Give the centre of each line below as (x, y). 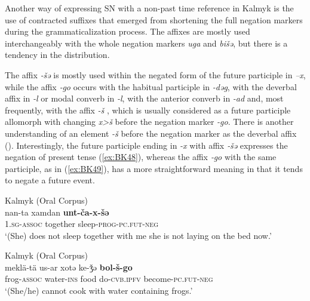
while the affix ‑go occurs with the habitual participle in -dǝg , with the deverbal (151, 86)
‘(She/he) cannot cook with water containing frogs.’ (99, 291)
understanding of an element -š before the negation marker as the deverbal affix (151, 133)
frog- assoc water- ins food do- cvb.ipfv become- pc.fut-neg (109, 279)
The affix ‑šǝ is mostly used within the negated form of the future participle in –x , (155, 74)
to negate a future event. (50, 180)
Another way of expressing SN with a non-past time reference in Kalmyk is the (149, 8)
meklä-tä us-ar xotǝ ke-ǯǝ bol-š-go (69, 267)
